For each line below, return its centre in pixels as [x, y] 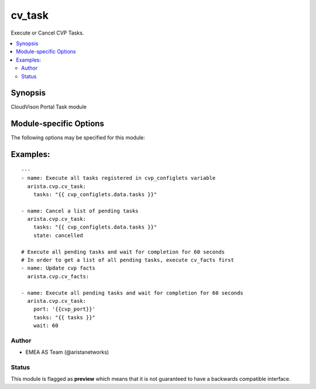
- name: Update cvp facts [59, 268]
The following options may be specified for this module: [78, 138]
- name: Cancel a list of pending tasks [80, 211]
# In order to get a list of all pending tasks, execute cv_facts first [128, 260]
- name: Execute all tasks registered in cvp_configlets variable [118, 178]
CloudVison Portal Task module [49, 107]
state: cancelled [58, 235]
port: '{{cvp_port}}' [64, 309]
